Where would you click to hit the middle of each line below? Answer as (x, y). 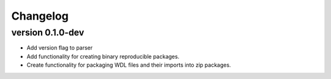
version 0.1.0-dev (48, 32)
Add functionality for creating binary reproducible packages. (103, 56)
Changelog (40, 16)
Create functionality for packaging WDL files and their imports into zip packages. (129, 65)
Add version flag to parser (60, 48)
